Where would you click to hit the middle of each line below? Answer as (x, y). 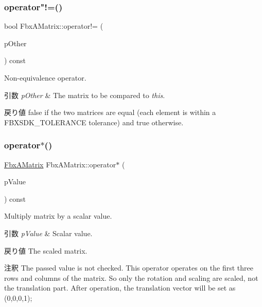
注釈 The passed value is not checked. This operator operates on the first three (129, 268)
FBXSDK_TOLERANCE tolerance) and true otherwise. (94, 122)
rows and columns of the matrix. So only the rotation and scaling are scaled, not (131, 277)
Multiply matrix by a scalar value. (58, 216)
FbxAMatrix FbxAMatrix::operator (60, 164)
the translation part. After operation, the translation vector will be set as (120, 288)
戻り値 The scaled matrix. (46, 250)
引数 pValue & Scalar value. (48, 233)
